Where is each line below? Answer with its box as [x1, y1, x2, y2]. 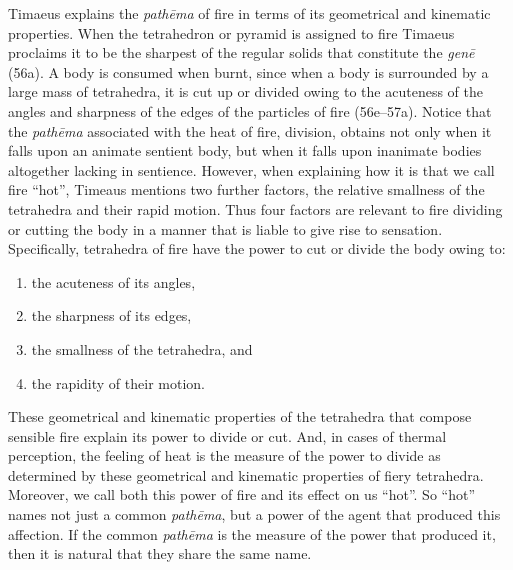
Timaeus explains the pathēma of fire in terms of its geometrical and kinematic [8, 3, 491, 23]
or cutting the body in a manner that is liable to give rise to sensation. [8, 218, 443, 239]
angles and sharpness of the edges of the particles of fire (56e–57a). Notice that [8, 100, 492, 121]
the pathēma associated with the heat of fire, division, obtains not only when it [8, 120, 492, 141]
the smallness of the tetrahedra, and [31, 338, 253, 359]
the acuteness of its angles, [31, 271, 196, 292]
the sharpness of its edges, [31, 305, 192, 326]
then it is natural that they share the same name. [8, 543, 312, 564]
